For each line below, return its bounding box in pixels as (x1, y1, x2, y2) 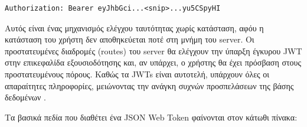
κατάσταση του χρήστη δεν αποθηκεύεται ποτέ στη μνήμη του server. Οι (5, 33, 254, 45)
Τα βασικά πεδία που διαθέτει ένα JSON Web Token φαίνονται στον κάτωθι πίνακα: (5, 110, 298, 123)
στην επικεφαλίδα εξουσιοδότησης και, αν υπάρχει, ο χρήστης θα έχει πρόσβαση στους (5, 56, 302, 69)
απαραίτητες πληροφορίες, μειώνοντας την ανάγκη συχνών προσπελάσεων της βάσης (5, 79, 294, 92)
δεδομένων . (5, 91, 46, 103)
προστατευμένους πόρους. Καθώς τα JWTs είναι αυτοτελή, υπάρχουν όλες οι (5, 67, 270, 80)
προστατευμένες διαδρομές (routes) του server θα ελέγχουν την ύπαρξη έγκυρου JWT (5, 44, 302, 57)
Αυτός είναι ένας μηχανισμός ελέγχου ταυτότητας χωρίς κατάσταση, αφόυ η (5, 21, 264, 34)
